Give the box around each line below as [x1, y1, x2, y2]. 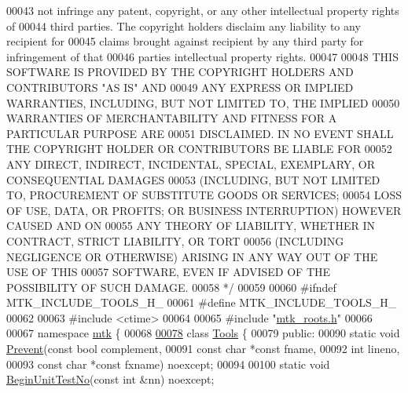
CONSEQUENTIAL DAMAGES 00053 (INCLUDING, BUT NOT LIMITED [6, 171, 380, 187]
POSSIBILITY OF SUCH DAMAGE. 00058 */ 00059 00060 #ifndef [6, 278, 336, 295]
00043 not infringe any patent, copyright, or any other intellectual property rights [6, 2, 399, 18]
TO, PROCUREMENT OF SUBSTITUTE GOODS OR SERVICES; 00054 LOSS [6, 187, 402, 203]
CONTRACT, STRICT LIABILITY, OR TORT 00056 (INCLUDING [6, 232, 344, 249]
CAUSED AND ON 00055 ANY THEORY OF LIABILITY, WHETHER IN [6, 217, 376, 234]
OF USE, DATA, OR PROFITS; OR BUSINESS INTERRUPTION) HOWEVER [6, 202, 402, 218]
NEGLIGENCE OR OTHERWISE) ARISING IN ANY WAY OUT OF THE [6, 248, 378, 264]
